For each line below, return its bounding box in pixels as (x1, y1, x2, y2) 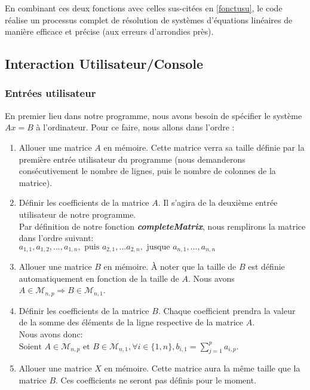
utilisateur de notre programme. (19, 208, 136, 220)
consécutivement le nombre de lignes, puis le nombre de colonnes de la (19, 164, 276, 177)
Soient (19, 342, 42, 351)
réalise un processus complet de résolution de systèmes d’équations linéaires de (5, 13, 293, 26)
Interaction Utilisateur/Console (5, 54, 203, 73)
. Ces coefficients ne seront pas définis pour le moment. (56, 373, 257, 386)
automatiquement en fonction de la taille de (19, 272, 179, 284)
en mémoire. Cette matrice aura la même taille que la (104, 362, 300, 374)
